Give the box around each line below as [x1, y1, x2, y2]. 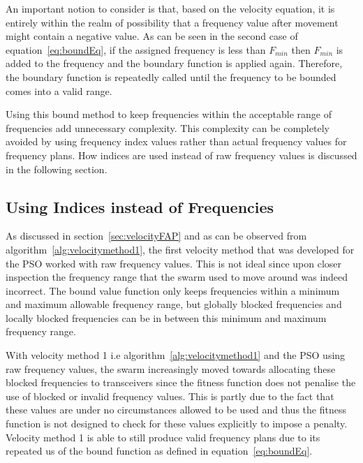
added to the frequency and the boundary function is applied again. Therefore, [6, 56, 343, 71]
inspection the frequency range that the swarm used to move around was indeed [6, 270, 348, 284]
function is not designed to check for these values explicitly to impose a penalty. [6, 416, 348, 431]
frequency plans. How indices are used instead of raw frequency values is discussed [6, 147, 357, 162]
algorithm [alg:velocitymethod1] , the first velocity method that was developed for [6, 242, 355, 256]
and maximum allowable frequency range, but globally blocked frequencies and [6, 297, 342, 311]
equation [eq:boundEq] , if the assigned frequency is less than [6, 42, 266, 57]
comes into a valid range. [6, 83, 112, 98]
